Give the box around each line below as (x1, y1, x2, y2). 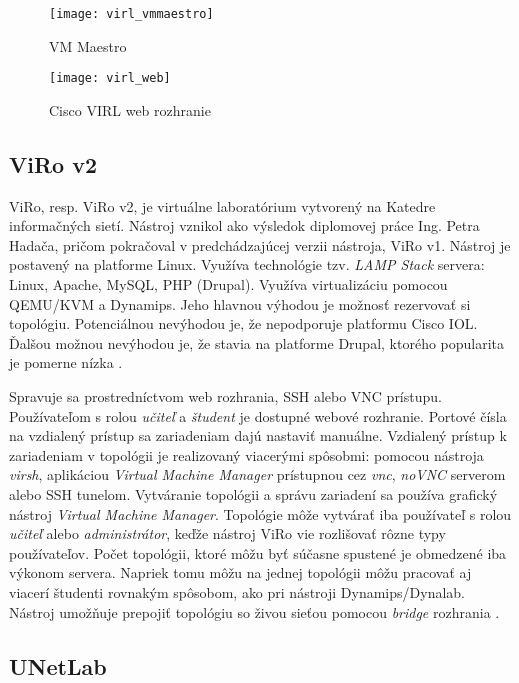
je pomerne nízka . (9, 352, 123, 373)
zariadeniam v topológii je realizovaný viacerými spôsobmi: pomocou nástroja (9, 444, 484, 465)
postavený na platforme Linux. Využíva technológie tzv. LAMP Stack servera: (9, 254, 485, 275)
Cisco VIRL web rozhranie (49, 99, 211, 120)
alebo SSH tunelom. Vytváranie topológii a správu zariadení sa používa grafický (9, 484, 498, 505)
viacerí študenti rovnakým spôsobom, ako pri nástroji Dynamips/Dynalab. (9, 581, 465, 602)
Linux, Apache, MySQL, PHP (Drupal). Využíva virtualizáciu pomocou (9, 274, 448, 295)
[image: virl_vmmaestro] (49, 7, 214, 21)
